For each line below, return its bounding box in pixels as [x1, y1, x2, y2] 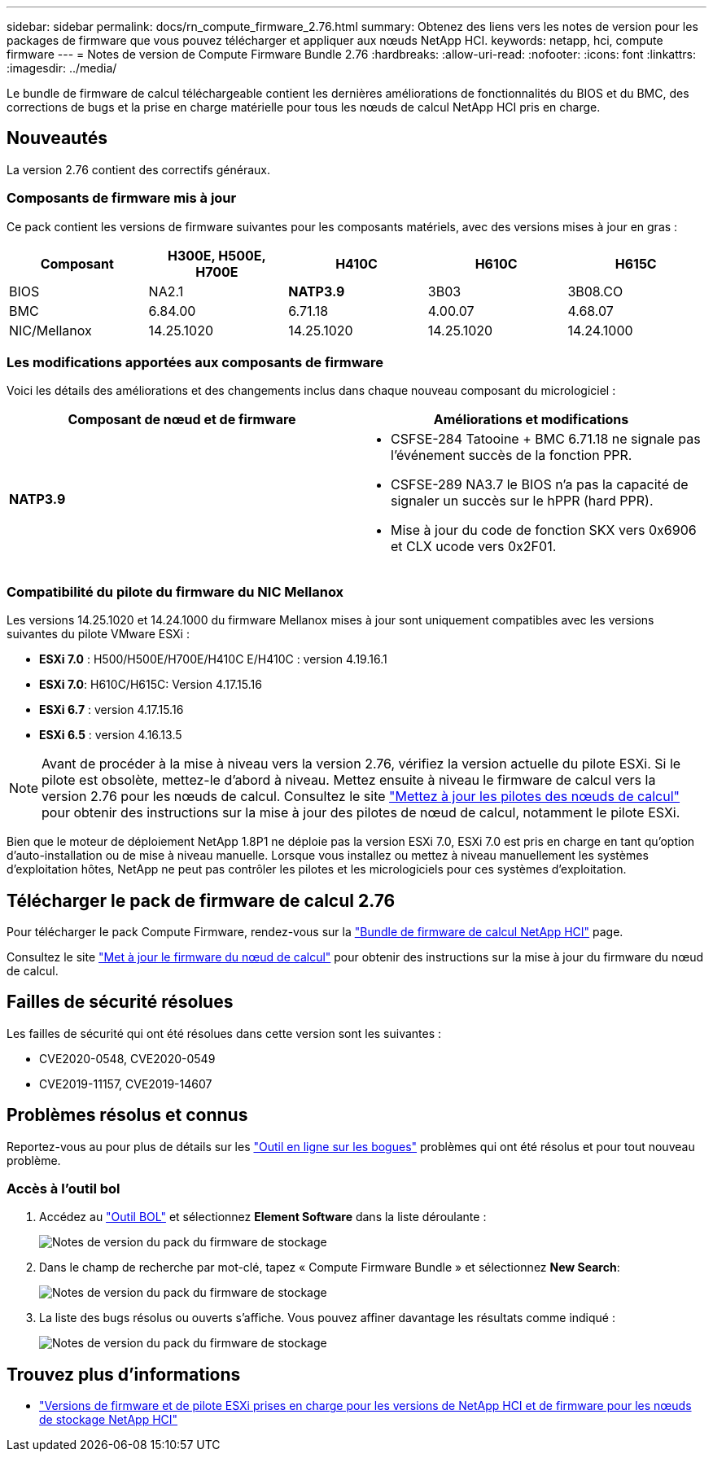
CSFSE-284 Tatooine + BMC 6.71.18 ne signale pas [391, 431, 701, 448]
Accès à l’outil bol [7, 1180, 120, 1197]
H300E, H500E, [168, 247, 266, 264]
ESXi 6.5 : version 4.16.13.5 [39, 728, 182, 742]
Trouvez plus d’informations [7, 1364, 241, 1385]
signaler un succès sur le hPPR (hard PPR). [391, 493, 654, 510]
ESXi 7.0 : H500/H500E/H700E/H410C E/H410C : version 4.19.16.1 [39, 652, 387, 667]
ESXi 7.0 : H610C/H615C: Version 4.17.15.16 [39, 677, 262, 692]
